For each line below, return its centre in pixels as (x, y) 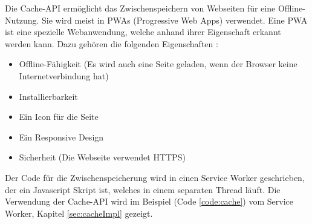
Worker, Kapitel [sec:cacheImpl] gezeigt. (79, 213)
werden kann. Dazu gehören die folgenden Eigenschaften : (112, 43)
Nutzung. (22, 20)
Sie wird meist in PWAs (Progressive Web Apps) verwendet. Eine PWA (175, 20)
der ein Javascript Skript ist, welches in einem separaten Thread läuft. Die (143, 189)
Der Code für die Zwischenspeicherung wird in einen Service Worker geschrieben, (155, 177)
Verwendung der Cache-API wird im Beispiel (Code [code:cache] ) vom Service (149, 201)
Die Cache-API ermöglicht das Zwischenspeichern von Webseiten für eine (140, 8)
